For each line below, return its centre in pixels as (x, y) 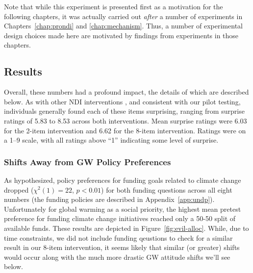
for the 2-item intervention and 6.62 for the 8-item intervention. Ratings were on (125, 130)
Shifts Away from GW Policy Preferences (88, 161)
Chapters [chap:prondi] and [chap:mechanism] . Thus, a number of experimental (123, 26)
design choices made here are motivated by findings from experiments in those (121, 35)
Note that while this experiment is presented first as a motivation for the (114, 6)
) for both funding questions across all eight (167, 189)
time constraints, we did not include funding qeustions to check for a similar (118, 237)
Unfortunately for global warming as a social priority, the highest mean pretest (123, 209)
